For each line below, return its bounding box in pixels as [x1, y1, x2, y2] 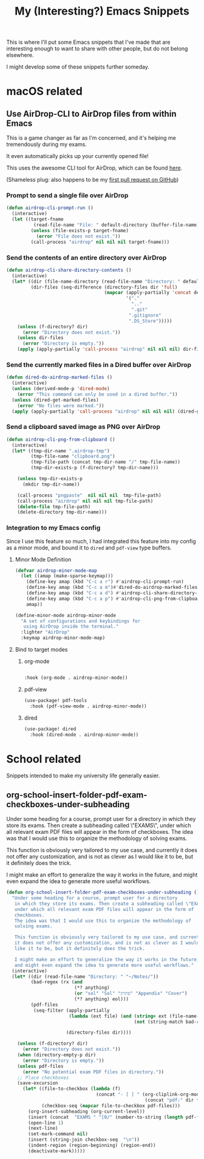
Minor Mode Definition [15, 555, 72, 563]
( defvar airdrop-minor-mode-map [15, 567, 97, 574]
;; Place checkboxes [17, 1075, 69, 1081]
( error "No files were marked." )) [17, 402, 104, 408]
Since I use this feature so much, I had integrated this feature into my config [6, 537, 196, 545]
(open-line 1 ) [28, 1119, 64, 1126]
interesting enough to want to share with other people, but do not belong [6, 45, 188, 52]
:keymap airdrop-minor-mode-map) [21, 635, 106, 641]
